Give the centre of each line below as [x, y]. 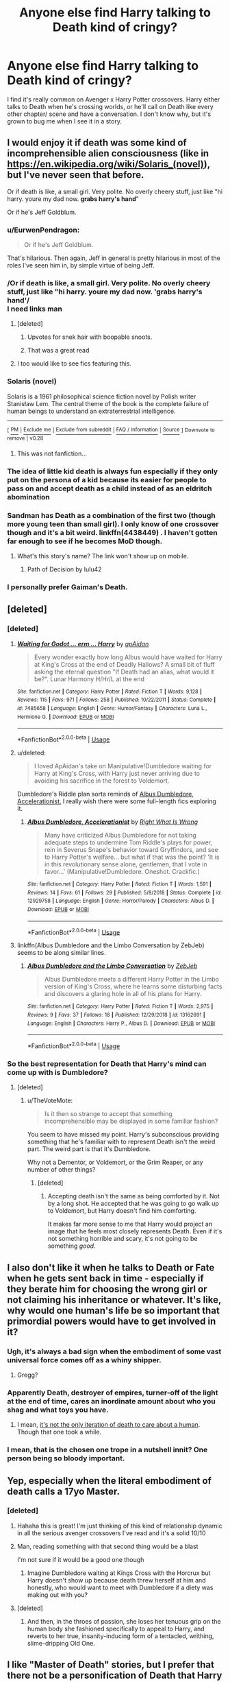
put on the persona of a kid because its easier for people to [107, 479]
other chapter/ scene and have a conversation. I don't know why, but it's [109, 114]
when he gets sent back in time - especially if [105, 1278]
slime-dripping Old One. [61, 1643]
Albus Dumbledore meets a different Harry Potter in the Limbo [131, 980]
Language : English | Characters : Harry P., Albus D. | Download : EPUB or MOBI [121, 1023]
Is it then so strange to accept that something [108, 1114]
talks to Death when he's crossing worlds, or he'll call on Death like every [110, 106]
